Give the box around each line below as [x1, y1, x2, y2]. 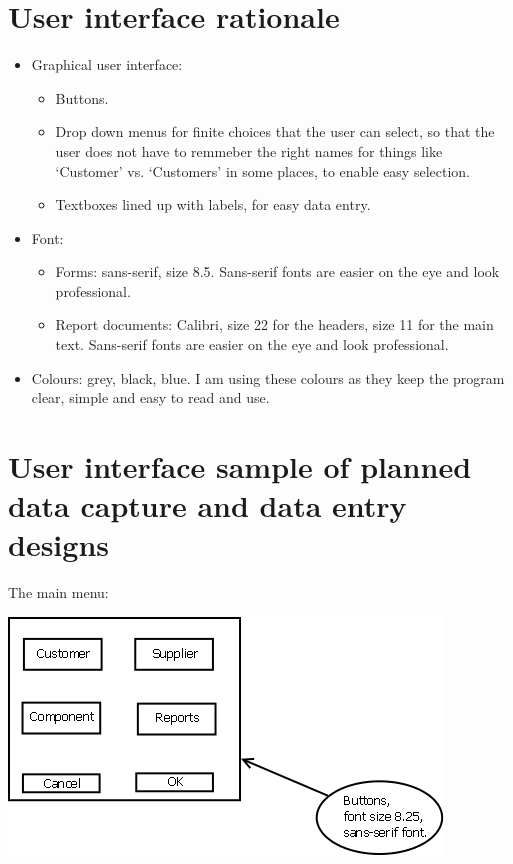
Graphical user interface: [31, 54, 183, 75]
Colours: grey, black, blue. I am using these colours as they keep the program [31, 367, 505, 388]
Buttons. [55, 87, 109, 108]
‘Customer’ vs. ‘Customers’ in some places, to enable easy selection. [55, 160, 470, 181]
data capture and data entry [8, 485, 407, 526]
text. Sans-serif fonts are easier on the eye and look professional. [55, 334, 449, 355]
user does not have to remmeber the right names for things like [55, 140, 443, 161]
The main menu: [8, 582, 109, 603]
